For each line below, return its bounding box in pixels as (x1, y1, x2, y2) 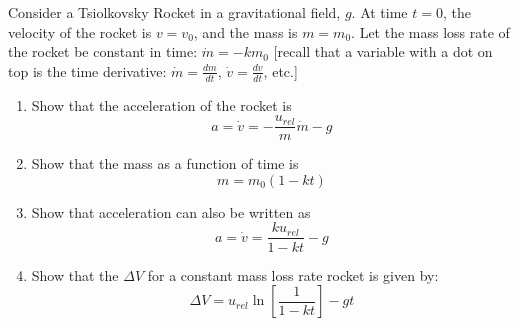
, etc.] (263, 60, 298, 81)
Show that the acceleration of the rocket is (31, 94, 292, 115)
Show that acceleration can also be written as (31, 201, 311, 222)
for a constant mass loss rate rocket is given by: (147, 264, 439, 285)
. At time (351, 2, 408, 22)
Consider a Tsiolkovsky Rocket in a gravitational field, (8, 2, 341, 22)
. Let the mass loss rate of (351, 21, 510, 42)
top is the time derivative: (8, 60, 167, 81)
